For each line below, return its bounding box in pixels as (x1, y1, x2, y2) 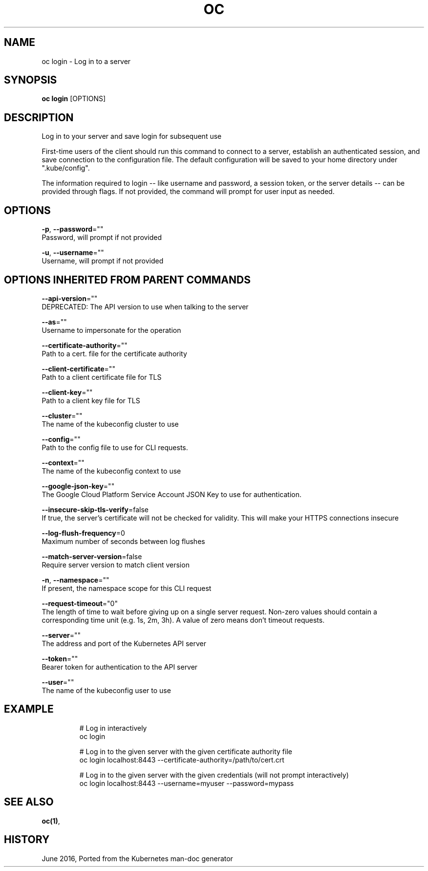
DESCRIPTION (4, 111, 74, 124)
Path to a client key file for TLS (42, 396, 140, 405)
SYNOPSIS (4, 74, 57, 87)
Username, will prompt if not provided (42, 257, 164, 265)
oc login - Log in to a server (42, 57, 131, 65)
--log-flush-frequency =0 (42, 528, 125, 537)
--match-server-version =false (42, 552, 142, 561)
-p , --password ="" (42, 225, 104, 234)
